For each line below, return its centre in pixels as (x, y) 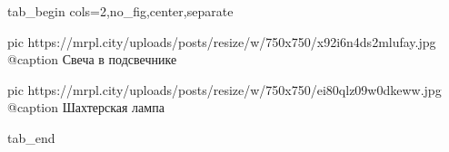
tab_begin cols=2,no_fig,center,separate (120, 11)
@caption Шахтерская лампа (86, 107)
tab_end (31, 137)
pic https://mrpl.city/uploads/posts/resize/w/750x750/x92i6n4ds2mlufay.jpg (222, 41)
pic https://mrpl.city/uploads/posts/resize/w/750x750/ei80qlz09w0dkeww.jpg (224, 89)
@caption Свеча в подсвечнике (92, 59)
